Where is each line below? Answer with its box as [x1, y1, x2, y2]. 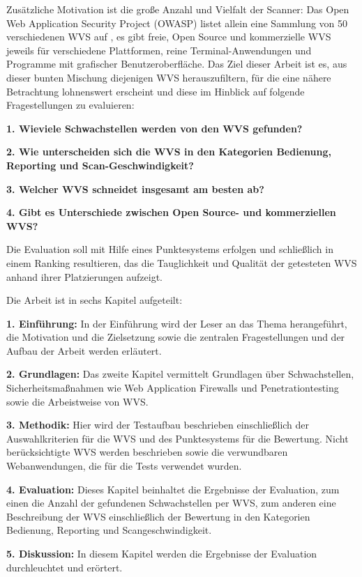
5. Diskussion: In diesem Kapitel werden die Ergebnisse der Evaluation [6, 546, 317, 560]
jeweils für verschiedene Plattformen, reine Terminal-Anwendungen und [6, 43, 312, 57]
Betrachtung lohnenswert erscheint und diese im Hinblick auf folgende [6, 84, 305, 98]
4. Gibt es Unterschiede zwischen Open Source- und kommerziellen [6, 205, 336, 220]
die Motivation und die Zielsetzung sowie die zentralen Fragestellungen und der [6, 330, 345, 344]
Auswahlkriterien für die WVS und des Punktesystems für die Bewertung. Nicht [6, 431, 349, 445]
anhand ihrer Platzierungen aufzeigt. [6, 269, 163, 284]
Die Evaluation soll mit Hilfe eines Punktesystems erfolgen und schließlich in [6, 242, 333, 256]
